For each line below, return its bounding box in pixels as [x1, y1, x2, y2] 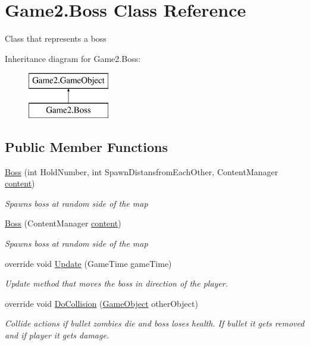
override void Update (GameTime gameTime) [5, 257, 172, 269]
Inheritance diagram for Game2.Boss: [5, 52, 141, 64]
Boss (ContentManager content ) [5, 217, 121, 229]
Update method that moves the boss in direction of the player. [5, 277, 228, 290]
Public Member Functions [5, 137, 168, 156]
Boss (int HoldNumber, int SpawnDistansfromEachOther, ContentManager [5, 165, 278, 178]
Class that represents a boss [5, 32, 107, 45]
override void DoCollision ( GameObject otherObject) [5, 297, 198, 309]
